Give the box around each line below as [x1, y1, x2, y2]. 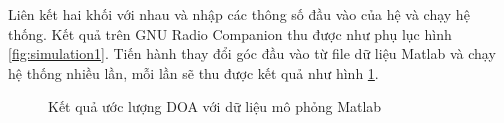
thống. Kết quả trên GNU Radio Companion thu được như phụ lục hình [8, 23, 452, 44]
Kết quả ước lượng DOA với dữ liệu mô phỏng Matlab [48, 96, 382, 117]
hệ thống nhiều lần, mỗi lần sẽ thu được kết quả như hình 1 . [8, 62, 379, 83]
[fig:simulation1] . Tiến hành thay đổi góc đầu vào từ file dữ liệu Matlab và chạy [8, 43, 496, 64]
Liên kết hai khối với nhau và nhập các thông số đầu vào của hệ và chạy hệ [8, 4, 470, 24]
